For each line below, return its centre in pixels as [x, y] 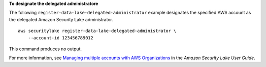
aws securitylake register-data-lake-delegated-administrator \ [97, 31]
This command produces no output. [46, 49]
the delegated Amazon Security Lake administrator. [61, 19]
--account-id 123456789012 [61, 38]
